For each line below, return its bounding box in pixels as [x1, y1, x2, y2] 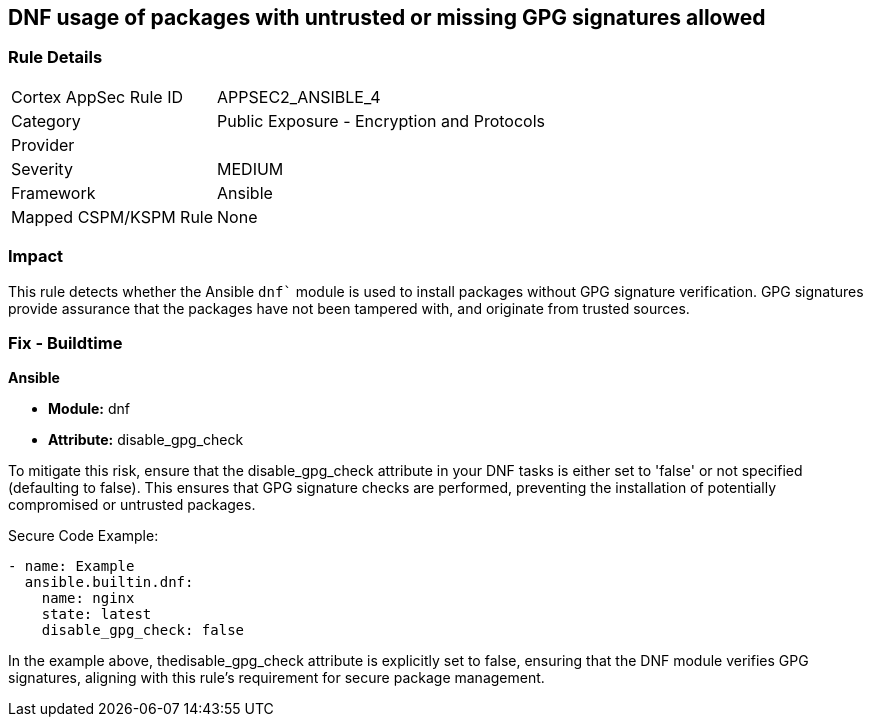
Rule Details [8, 47, 103, 68]
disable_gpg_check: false [41, 622, 245, 639]
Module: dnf [48, 400, 130, 418]
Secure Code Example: [8, 527, 159, 545]
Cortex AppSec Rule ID [11, 86, 184, 107]
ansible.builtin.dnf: [24, 574, 194, 591]
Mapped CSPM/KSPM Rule [11, 206, 214, 227]
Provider [11, 134, 75, 155]
